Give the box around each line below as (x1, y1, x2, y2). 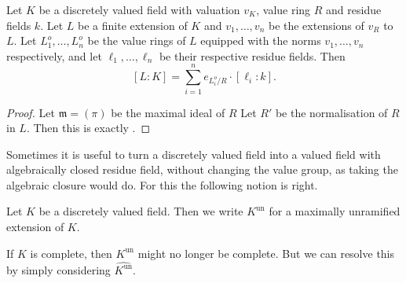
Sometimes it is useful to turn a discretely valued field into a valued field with (6, 145, 381, 162)
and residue (326, 2, 382, 17)
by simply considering (6, 261, 111, 277)
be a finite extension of (78, 17, 188, 33)
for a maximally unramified (269, 203, 401, 219)
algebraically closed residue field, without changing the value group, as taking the (6, 161, 398, 178)
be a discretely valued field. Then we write (38, 203, 243, 219)
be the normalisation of (275, 104, 388, 120)
